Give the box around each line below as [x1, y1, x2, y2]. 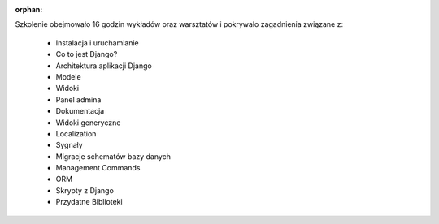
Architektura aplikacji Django [55, 61, 152, 71]
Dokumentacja [55, 106, 105, 116]
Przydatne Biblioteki [55, 197, 123, 207]
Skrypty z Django [55, 185, 114, 195]
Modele [55, 71, 81, 81]
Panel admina [55, 94, 102, 105]
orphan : [15, 5, 43, 14]
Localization [55, 128, 97, 138]
